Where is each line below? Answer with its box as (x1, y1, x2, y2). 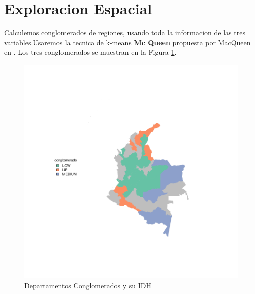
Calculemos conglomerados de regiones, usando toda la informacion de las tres (4, 27, 245, 38)
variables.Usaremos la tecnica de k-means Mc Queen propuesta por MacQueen (4, 37, 251, 47)
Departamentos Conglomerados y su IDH (24, 280, 151, 290)
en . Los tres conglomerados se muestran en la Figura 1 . (4, 47, 177, 57)
